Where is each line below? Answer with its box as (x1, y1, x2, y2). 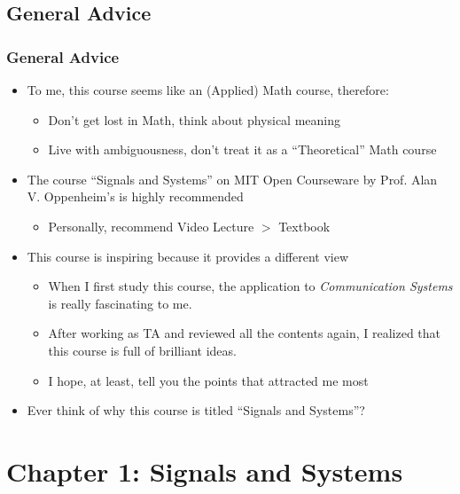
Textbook (278, 216, 331, 235)
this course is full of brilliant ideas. (48, 341, 237, 359)
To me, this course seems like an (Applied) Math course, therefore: (27, 81, 389, 98)
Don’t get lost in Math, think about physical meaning (48, 110, 340, 129)
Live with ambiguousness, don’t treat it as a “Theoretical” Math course (48, 140, 437, 159)
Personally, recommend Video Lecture (48, 216, 254, 235)
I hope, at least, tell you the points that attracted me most (48, 371, 369, 389)
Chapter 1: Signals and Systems (6, 452, 403, 489)
